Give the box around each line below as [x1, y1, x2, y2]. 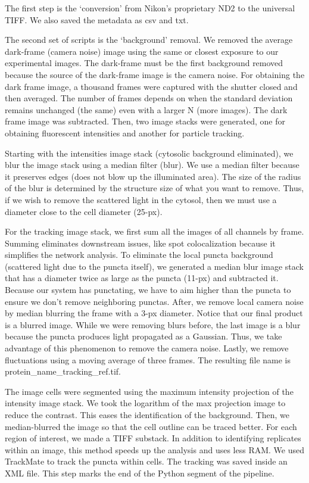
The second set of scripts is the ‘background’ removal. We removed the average [5, 33, 293, 46]
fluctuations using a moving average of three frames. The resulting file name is [5, 353, 291, 366]
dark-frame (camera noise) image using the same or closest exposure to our [5, 45, 279, 57]
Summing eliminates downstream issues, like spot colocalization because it [5, 236, 276, 249]
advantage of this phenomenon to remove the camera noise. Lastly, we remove [5, 342, 289, 354]
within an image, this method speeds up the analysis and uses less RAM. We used [5, 443, 304, 456]
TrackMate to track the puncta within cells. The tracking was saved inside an [5, 455, 288, 468]
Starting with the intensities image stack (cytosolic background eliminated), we [5, 147, 294, 159]
